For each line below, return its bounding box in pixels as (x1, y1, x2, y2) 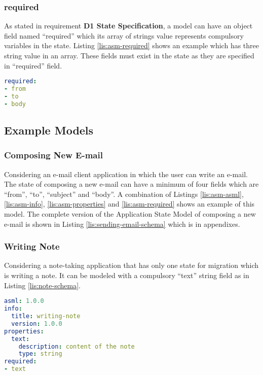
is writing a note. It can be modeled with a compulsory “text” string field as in (4, 270, 249, 281)
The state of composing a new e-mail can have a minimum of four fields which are (4, 179, 259, 189)
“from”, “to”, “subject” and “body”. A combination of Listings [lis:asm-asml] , (4, 188, 244, 199)
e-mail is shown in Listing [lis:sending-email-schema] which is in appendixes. (4, 218, 240, 229)
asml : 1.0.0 (4, 297, 44, 305)
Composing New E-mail (4, 149, 103, 161)
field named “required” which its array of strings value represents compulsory (4, 30, 244, 41)
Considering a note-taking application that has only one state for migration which (4, 260, 259, 270)
